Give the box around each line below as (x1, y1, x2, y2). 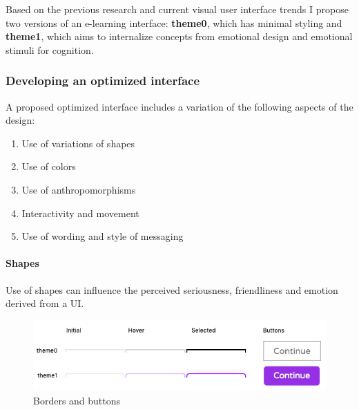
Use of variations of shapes (21, 136, 135, 150)
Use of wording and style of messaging (21, 229, 184, 243)
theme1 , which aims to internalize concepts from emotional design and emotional (6, 29, 353, 44)
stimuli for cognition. (6, 42, 94, 57)
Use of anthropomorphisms (21, 182, 136, 196)
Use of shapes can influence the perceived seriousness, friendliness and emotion (6, 282, 338, 297)
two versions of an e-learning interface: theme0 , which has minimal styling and (6, 15, 342, 30)
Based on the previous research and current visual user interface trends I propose (6, 2, 349, 16)
